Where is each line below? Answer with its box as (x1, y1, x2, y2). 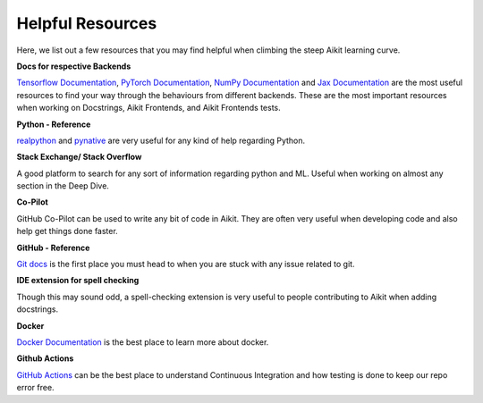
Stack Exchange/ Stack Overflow (16, 152, 142, 163)
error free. (16, 382, 55, 393)
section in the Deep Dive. (16, 181, 109, 191)
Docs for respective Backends (16, 61, 131, 71)
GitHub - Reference (16, 242, 90, 253)
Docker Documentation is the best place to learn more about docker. (16, 336, 269, 348)
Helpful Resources (16, 13, 157, 33)
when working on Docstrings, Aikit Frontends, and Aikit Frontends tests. (16, 103, 281, 113)
